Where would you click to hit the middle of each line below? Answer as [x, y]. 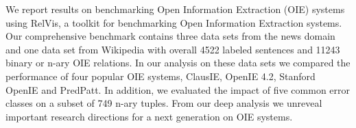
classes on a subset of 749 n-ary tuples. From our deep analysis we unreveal [164, 103]
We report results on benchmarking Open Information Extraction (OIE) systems [175, 9]
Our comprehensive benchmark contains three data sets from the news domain [170, 36]
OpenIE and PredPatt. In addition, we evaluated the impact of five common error [178, 89]
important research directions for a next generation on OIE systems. [149, 116]
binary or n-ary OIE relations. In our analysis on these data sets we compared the [178, 63]
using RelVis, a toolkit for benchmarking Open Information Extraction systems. [174, 22]
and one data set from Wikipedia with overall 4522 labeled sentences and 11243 [173, 49]
